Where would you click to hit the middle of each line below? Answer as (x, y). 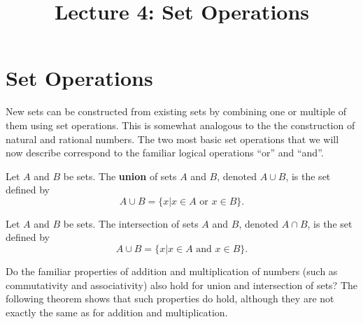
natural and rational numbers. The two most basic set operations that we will (172, 139)
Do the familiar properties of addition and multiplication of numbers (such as (172, 271)
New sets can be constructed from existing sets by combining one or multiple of (176, 111)
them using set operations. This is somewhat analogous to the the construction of (180, 125)
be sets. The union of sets (120, 176)
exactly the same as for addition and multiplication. (117, 312)
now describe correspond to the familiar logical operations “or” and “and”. (165, 153)
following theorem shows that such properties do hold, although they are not (170, 299)
